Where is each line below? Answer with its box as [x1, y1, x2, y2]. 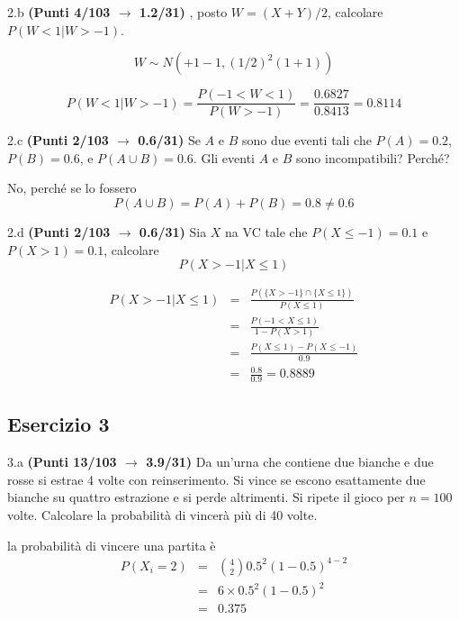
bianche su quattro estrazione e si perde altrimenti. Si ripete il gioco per [7, 488, 405, 506]
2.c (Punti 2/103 [7, 131, 109, 150]
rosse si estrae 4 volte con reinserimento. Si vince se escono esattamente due [7, 470, 426, 488]
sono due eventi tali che [241, 131, 372, 150]
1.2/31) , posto [139, 3, 228, 21]
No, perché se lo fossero [7, 178, 137, 197]
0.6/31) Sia [139, 223, 207, 242]
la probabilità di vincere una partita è [7, 535, 216, 554]
